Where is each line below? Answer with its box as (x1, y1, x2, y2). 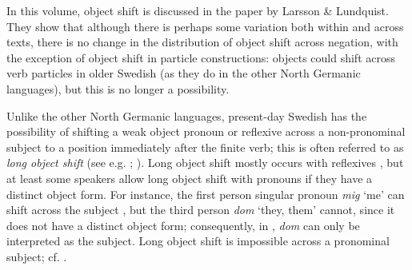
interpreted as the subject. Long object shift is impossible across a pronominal (6, 232, 390, 249)
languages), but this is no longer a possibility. (6, 80, 230, 97)
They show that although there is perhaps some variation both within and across (6, 18, 404, 34)
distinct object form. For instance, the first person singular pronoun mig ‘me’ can (6, 185, 405, 202)
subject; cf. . (6, 248, 67, 264)
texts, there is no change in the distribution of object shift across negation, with (6, 34, 398, 50)
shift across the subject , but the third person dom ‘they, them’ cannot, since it (6, 201, 395, 218)
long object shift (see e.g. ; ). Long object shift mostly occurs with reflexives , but (6, 154, 404, 171)
